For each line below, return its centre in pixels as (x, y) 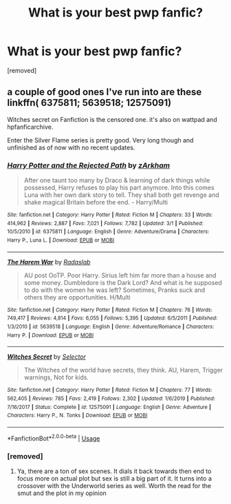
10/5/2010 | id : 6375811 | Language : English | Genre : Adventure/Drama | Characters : (108, 232)
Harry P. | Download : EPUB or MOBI (51, 335)
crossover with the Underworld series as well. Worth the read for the (114, 485)
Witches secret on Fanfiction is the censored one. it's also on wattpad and (112, 119)
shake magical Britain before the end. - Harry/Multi (96, 202)
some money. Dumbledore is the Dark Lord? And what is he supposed (123, 282)
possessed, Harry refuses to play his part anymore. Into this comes (119, 188)
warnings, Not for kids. (56, 377)
